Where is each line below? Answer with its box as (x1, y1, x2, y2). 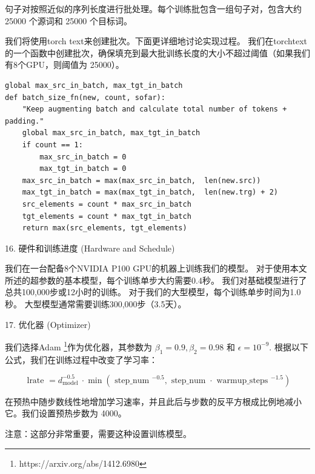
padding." (5, 116, 44, 125)
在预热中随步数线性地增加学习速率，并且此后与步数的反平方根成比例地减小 (5, 395, 302, 407)
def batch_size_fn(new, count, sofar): (5, 93, 165, 102)
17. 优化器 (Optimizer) (5, 318, 91, 330)
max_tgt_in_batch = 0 (39, 164, 127, 173)
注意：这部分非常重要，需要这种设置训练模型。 (5, 427, 191, 439)
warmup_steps (216, 376, 268, 385)
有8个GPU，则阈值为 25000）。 (5, 58, 124, 71)
